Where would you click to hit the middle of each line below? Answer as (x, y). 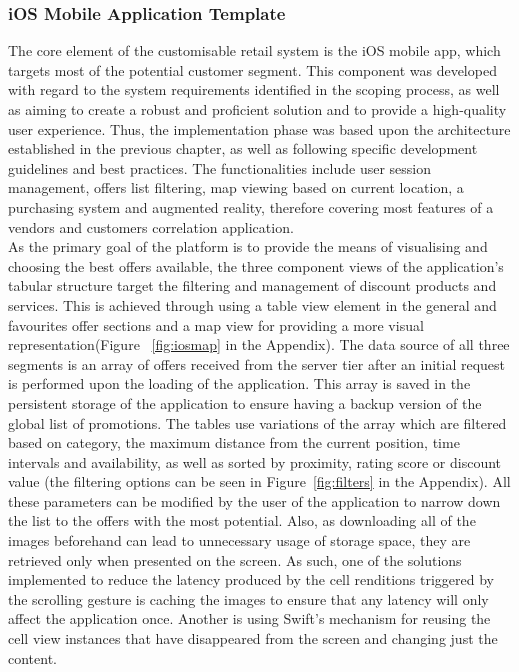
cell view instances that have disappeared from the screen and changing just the (253, 638)
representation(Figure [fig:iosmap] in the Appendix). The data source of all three (259, 344)
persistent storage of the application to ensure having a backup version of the (245, 402)
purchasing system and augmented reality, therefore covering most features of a (251, 206)
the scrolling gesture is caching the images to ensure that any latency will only (248, 598)
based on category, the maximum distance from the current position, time (234, 442)
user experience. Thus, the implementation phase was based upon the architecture (259, 128)
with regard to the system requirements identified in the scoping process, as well (254, 89)
